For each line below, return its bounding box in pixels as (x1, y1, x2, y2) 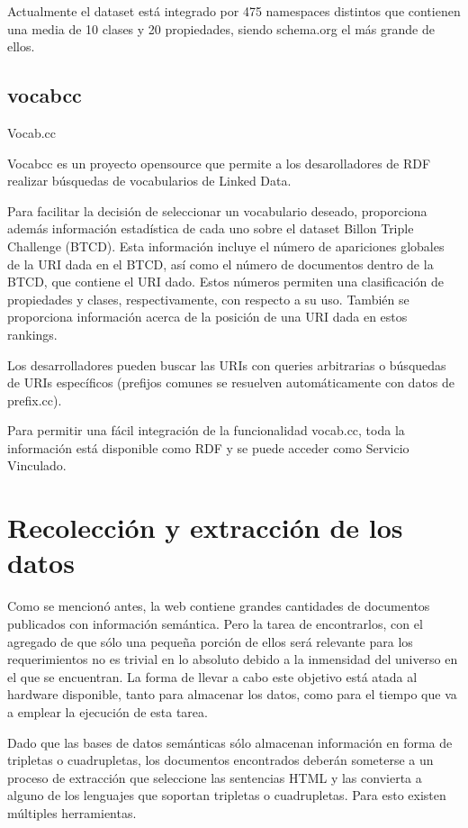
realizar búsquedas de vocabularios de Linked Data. (7, 171, 292, 190)
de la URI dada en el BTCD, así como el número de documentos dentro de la (7, 254, 434, 273)
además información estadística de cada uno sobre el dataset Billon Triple (7, 219, 414, 238)
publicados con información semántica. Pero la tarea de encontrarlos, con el (7, 614, 423, 632)
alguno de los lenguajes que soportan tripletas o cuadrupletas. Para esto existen (7, 786, 446, 805)
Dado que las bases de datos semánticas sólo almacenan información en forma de (7, 732, 453, 751)
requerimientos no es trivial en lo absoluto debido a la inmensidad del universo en (7, 650, 458, 669)
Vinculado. (7, 456, 67, 475)
